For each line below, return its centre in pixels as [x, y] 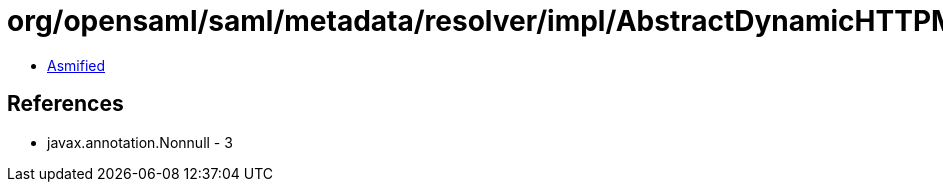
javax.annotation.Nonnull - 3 [140, 142]
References [65, 104]
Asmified [76, 65]
